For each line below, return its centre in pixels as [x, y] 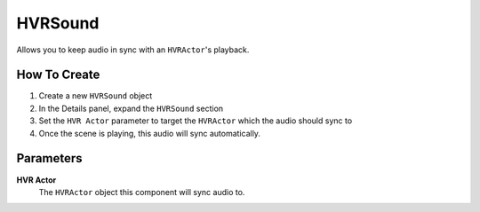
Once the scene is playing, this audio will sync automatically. [150, 133]
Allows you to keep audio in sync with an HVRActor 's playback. [133, 50]
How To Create [58, 75]
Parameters [49, 158]
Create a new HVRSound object [96, 96]
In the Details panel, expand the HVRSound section [131, 108]
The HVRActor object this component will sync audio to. [142, 192]
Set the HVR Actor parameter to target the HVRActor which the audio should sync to [196, 121]
